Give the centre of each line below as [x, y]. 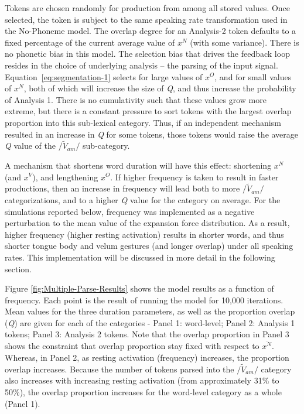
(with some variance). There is [245, 42]
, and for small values [253, 76]
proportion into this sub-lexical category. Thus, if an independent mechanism [143, 122]
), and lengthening [65, 177]
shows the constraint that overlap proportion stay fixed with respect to [132, 346]
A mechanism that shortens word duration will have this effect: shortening [138, 165]
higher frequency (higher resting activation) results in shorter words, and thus [144, 234]
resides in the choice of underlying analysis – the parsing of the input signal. [141, 65]
